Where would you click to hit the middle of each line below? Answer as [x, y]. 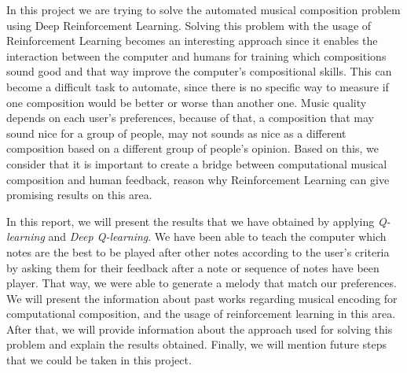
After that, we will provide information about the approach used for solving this [200, 329]
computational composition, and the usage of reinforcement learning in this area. [201, 314]
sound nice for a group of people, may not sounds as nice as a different [176, 133]
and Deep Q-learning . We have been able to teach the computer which [217, 236]
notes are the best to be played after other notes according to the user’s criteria [198, 251]
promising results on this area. [79, 195]
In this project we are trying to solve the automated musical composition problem [203, 9]
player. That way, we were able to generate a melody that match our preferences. [202, 283]
